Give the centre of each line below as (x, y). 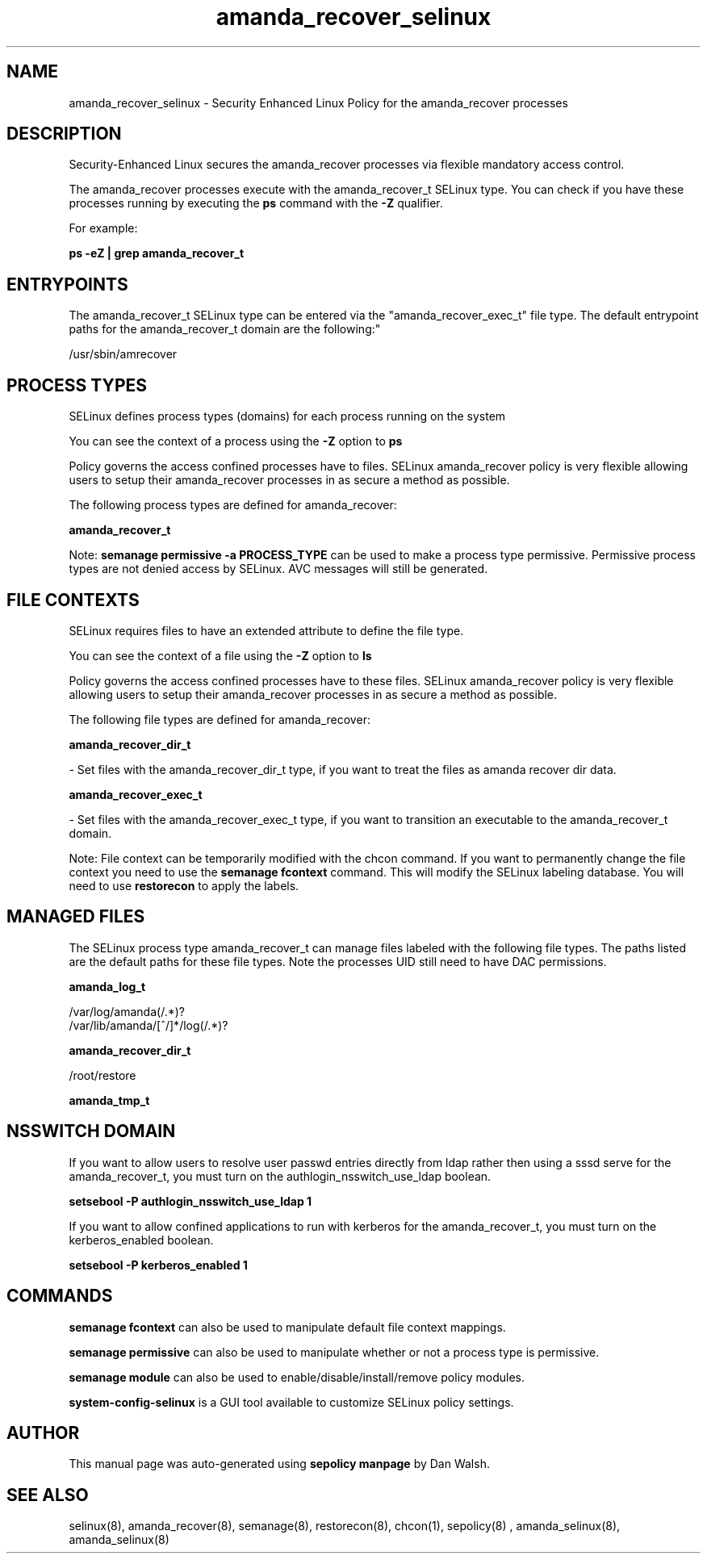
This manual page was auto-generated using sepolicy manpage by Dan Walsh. (279, 1464)
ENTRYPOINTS (67, 284)
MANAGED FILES (76, 917)
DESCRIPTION (64, 134)
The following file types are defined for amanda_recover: (220, 719)
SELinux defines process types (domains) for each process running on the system (287, 416)
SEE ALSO (48, 1495)
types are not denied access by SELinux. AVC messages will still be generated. (278, 569)
